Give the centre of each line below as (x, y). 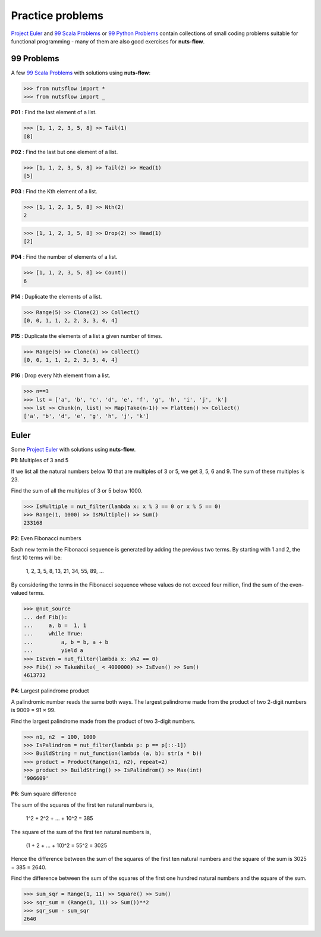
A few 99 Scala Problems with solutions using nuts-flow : (81, 73)
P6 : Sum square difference (44, 794)
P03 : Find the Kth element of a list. (54, 191)
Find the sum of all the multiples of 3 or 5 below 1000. (77, 490)
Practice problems (57, 15)
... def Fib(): (45, 617)
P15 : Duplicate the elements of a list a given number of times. (87, 336)
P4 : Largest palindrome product (50, 691)
